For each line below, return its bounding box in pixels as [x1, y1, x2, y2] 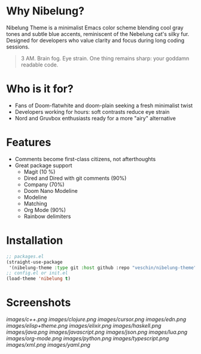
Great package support [14, 162, 73, 169]
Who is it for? [6, 82, 74, 96]
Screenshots [6, 296, 71, 310]
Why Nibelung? [6, 4, 85, 18]
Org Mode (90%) [23, 206, 66, 213]
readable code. [20, 61, 59, 68]
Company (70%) [23, 181, 65, 188]
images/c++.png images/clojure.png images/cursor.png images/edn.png [6, 316, 187, 323]
